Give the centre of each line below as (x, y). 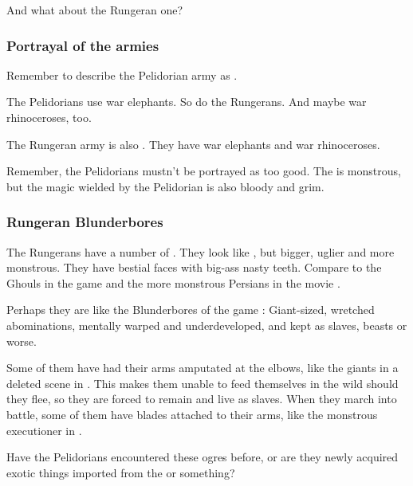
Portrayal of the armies (83, 45)
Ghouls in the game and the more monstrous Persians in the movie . (173, 282)
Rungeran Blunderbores (85, 222)
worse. (22, 341)
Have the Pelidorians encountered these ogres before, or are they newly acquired (203, 457)
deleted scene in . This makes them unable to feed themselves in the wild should (203, 383)
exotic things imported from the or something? (121, 472)
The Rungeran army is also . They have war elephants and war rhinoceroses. (193, 144)
